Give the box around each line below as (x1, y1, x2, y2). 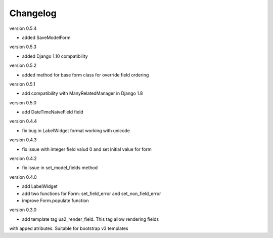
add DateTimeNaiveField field (22, 109, 83, 115)
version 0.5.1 (9, 81, 35, 87)
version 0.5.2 (9, 62, 37, 68)
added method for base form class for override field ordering (22, 71, 149, 78)
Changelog (9, 8, 57, 19)
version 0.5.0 (9, 99, 37, 106)
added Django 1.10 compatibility (22, 53, 88, 59)
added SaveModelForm (22, 34, 71, 41)
